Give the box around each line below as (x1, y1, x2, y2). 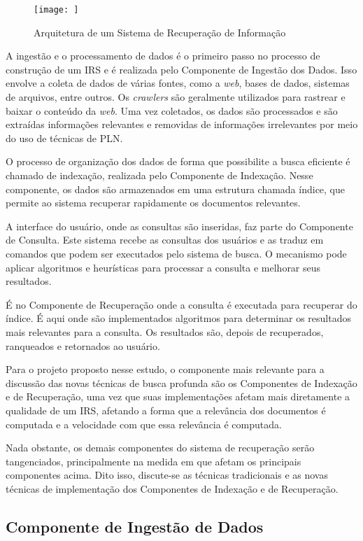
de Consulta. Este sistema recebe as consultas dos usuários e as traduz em (6, 232, 324, 247)
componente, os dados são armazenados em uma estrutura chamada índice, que (6, 181, 346, 196)
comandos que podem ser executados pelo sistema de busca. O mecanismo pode (6, 246, 347, 260)
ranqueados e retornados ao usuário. (6, 338, 160, 353)
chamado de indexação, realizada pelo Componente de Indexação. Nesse (6, 168, 313, 182)
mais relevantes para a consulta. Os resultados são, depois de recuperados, (6, 324, 324, 339)
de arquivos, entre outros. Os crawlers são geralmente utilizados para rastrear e (6, 90, 346, 104)
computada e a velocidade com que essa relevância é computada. (6, 416, 282, 431)
